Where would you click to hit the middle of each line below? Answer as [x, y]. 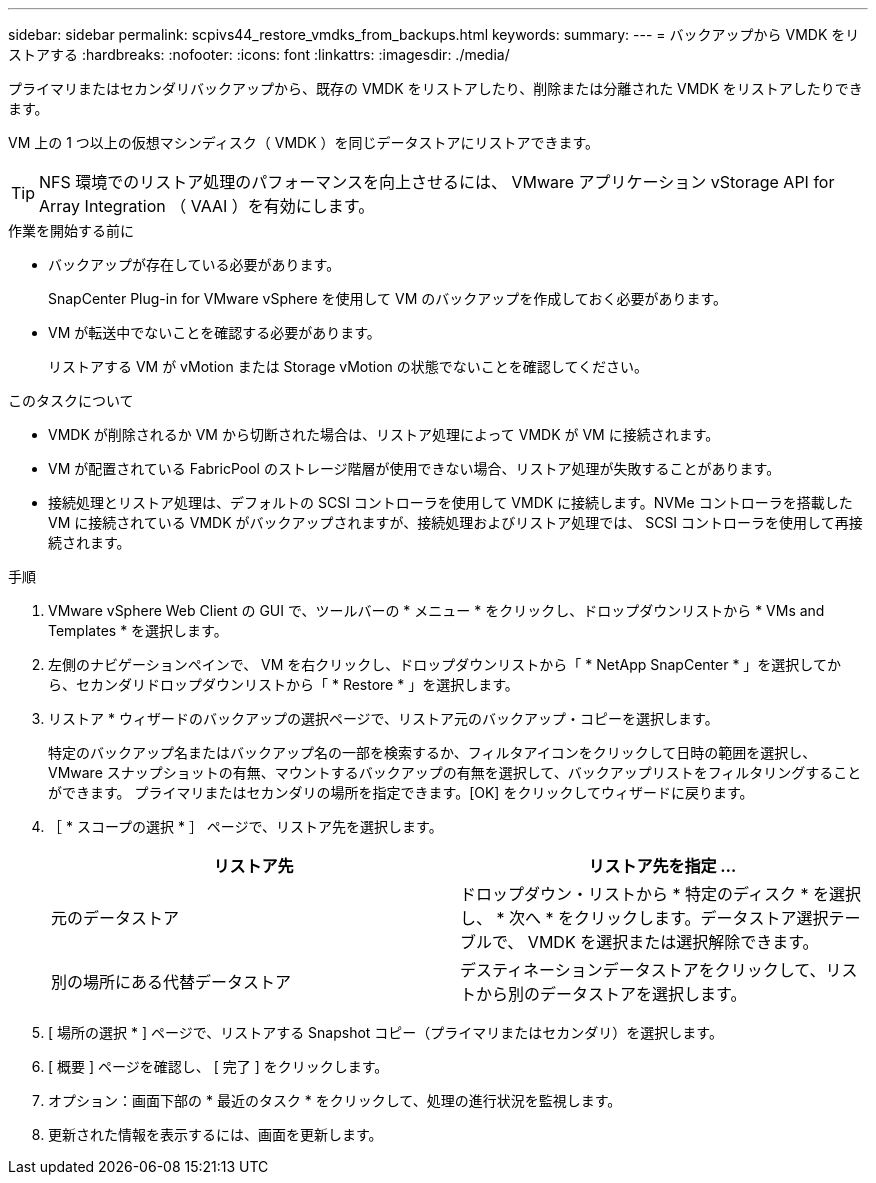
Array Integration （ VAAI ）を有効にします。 [207, 206]
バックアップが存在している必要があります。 [194, 264]
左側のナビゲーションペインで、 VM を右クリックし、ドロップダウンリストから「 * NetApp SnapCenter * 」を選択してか [444, 664]
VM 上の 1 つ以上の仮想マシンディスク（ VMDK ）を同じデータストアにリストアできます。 [304, 142]
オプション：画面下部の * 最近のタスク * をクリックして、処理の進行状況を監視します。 [335, 1100]
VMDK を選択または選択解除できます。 [673, 942]
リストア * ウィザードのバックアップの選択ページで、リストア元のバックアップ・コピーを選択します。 [383, 718]
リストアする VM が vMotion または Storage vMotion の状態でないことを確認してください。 [348, 366]
